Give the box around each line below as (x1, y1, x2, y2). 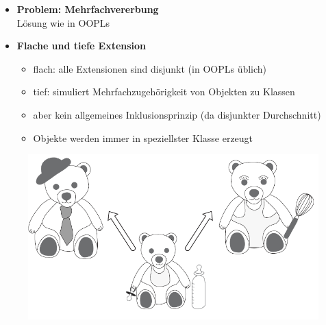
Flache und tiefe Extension (16, 38, 147, 53)
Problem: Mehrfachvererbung (16, 2, 159, 16)
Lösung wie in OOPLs (16, 15, 110, 29)
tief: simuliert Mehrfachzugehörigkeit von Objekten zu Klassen (33, 84, 295, 99)
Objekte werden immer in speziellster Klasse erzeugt (33, 130, 253, 145)
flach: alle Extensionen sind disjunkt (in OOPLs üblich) (33, 61, 267, 75)
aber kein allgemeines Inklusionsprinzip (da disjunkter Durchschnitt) (33, 107, 321, 121)
